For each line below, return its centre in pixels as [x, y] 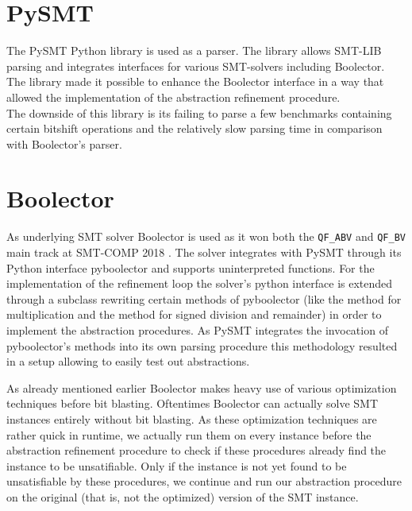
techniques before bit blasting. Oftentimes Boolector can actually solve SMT [193, 403]
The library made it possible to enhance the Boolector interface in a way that [195, 81]
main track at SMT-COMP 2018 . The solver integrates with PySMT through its [204, 252]
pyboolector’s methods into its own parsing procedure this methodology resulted [202, 345]
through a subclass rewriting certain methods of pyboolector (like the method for [204, 298]
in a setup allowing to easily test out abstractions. [128, 361]
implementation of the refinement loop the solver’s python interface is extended [200, 283]
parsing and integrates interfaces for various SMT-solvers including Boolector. [196, 66]
